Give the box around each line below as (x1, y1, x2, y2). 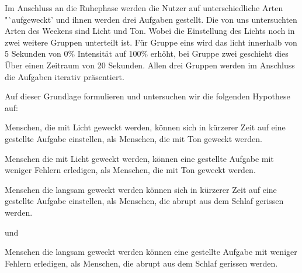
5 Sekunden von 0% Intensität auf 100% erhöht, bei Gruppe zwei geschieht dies (5, 47, 289, 60)
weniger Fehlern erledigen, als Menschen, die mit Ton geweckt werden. (5, 164, 256, 176)
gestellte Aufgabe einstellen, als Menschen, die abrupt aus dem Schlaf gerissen (5, 195, 284, 207)
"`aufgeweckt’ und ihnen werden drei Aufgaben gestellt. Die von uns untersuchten (5, 13, 297, 25)
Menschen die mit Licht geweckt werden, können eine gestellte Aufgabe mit (5, 152, 274, 164)
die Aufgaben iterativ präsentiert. (5, 70, 124, 82)
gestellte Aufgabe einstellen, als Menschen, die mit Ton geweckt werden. (5, 132, 262, 144)
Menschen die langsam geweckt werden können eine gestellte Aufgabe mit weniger (5, 246, 297, 258)
